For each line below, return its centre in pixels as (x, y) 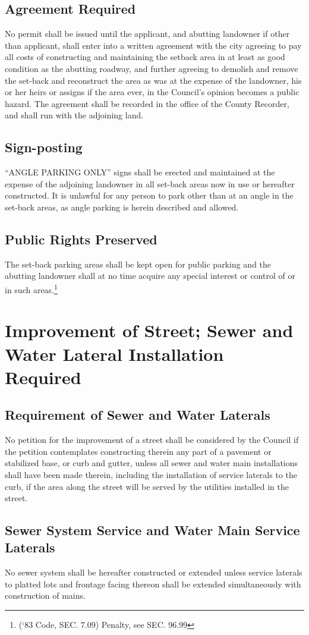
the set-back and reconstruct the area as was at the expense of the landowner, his (153, 80)
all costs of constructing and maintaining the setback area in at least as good (145, 57)
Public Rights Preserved (81, 239)
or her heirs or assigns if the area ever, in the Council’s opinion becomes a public (152, 92)
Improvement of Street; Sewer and (149, 330)
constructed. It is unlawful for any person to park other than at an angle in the (149, 195)
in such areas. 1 (31, 288)
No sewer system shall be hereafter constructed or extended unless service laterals (154, 572)
